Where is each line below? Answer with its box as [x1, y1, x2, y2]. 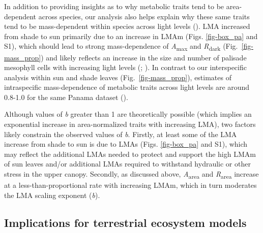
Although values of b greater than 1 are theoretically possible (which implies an [4, 109, 252, 119]
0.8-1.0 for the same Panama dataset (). [4, 91, 128, 102]
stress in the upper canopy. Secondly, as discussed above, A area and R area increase [4, 169, 259, 180]
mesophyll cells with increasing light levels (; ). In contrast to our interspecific [4, 62, 247, 73]
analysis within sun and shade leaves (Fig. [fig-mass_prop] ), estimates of [4, 72, 231, 82]
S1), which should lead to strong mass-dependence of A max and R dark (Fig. [4, 41, 238, 53]
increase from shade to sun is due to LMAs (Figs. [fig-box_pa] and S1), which [4, 139, 248, 149]
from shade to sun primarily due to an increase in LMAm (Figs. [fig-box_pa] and [4, 30, 258, 41]
